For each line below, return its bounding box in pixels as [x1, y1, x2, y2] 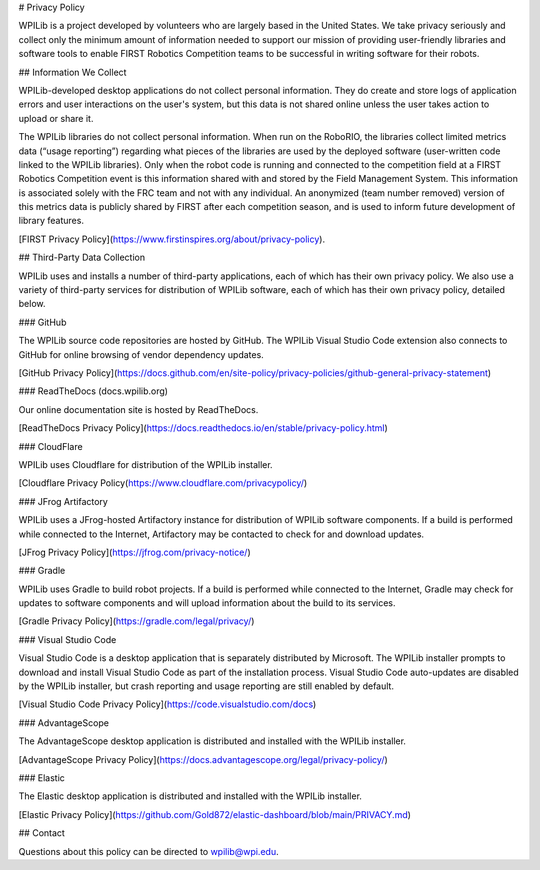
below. [18, 298, 46, 310]
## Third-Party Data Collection [18, 251, 145, 264]
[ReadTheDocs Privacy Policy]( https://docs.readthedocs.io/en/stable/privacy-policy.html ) [18, 422, 389, 434]
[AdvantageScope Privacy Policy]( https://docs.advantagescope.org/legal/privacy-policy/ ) [18, 753, 389, 765]
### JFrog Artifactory [18, 495, 109, 507]
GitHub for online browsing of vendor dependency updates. [18, 348, 264, 360]
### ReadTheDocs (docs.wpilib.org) [18, 385, 169, 397]
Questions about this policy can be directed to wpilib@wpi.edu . [18, 845, 279, 857]
